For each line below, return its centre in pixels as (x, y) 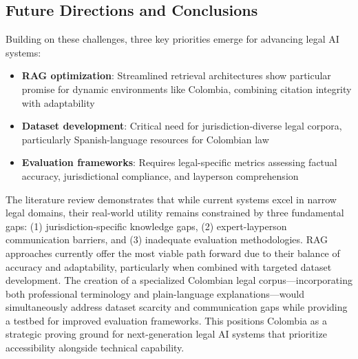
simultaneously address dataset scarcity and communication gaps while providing (177, 307)
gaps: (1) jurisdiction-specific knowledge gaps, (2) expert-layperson (146, 226)
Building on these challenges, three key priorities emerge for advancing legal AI (172, 39)
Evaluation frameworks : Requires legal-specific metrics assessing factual (179, 162)
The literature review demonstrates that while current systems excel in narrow (171, 199)
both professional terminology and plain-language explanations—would (155, 293)
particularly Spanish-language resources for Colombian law (145, 139)
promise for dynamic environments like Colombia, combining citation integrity (187, 89)
